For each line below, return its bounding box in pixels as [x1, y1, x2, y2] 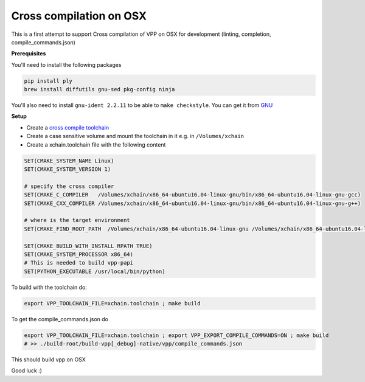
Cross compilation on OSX [11, 9, 147, 23]
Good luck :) [11, 367, 43, 374]
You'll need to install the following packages [11, 61, 122, 68]
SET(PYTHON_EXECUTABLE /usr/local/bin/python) [24, 268, 165, 275]
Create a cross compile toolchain [26, 123, 109, 131]
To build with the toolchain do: [11, 283, 88, 291]
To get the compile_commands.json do [11, 315, 109, 322]
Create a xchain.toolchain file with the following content [26, 141, 166, 148]
